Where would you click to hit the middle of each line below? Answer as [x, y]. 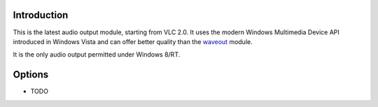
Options [31, 74]
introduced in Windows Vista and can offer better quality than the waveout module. [133, 41]
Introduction [41, 15]
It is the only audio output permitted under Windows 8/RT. [97, 55]
